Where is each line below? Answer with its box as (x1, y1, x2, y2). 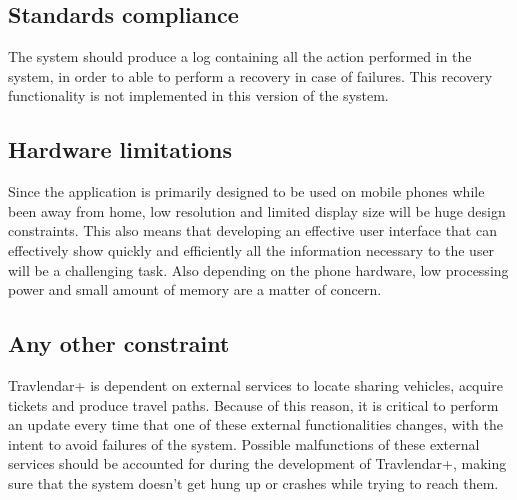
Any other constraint (8, 328, 230, 359)
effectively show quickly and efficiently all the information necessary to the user (8, 239, 495, 260)
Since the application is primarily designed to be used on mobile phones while (8, 181, 485, 202)
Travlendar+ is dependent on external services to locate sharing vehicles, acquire (8, 374, 503, 395)
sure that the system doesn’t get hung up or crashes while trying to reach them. (8, 472, 499, 493)
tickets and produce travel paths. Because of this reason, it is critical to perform (8, 394, 499, 415)
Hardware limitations (8, 134, 233, 165)
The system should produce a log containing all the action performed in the (8, 46, 472, 67)
